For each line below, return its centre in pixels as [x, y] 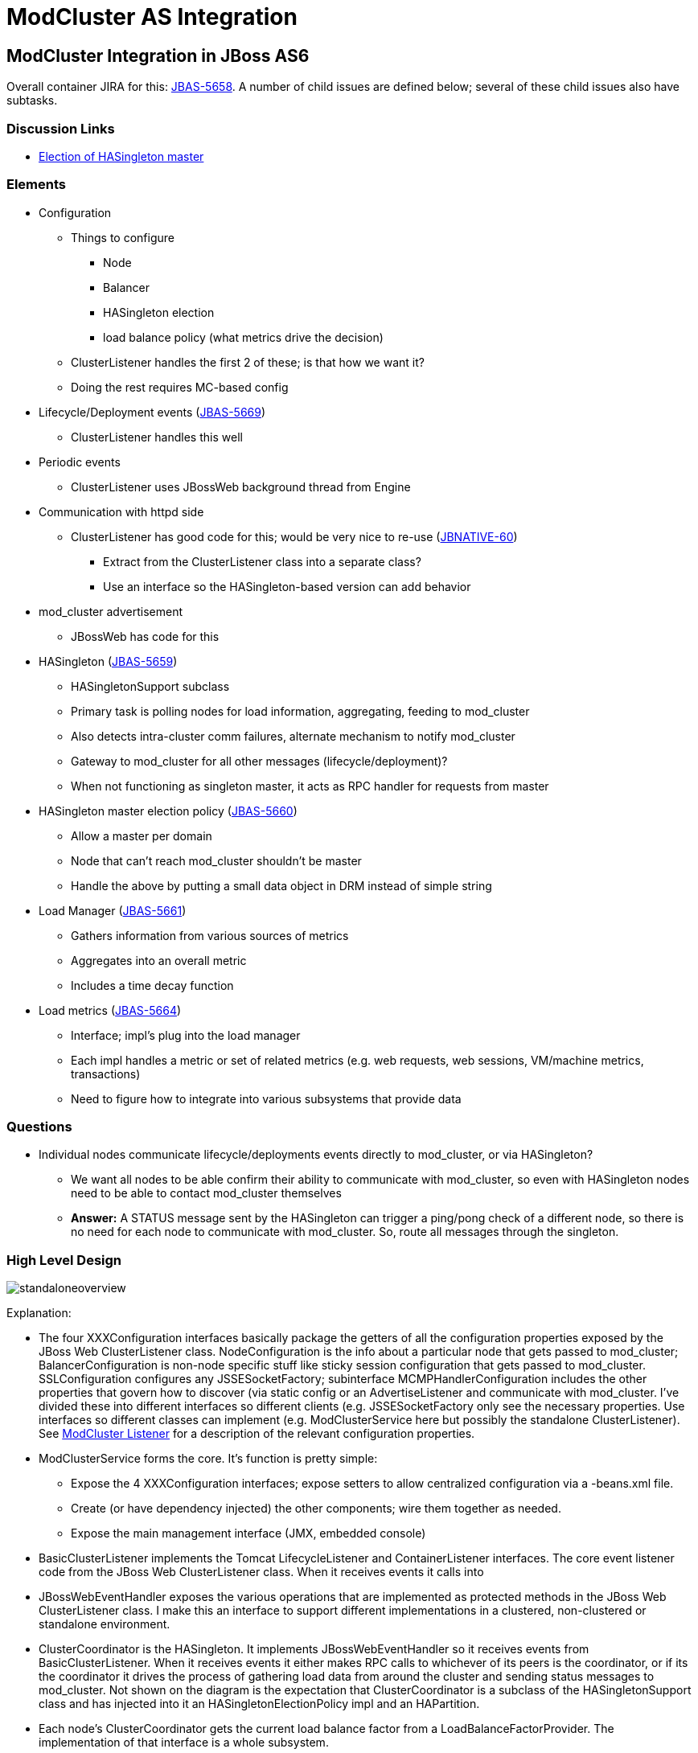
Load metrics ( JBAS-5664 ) [110, 1010]
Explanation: [39, 1313]
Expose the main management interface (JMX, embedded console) [248, 1533]
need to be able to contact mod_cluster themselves [206, 1193]
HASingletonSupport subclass [150, 686]
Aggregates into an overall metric [159, 960]
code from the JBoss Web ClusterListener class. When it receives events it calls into [261, 1572]
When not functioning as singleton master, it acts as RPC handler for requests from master [310, 786]
